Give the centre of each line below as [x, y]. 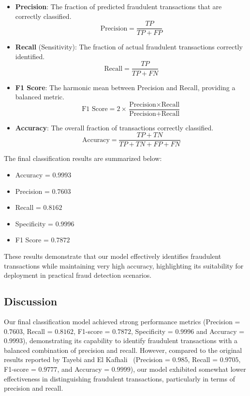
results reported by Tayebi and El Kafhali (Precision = [87, 359]
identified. [30, 56]
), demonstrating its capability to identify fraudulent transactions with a [130, 341]
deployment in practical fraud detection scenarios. [78, 275]
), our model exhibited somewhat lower [188, 369]
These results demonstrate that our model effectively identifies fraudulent [113, 256]
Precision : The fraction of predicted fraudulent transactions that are [118, 6]
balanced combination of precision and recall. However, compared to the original [123, 350]
